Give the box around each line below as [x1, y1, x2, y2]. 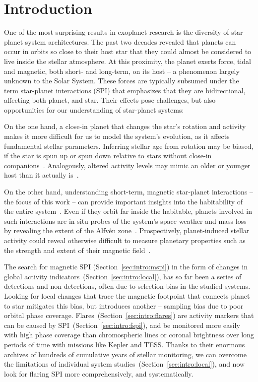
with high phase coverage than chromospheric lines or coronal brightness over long [4, 329, 254, 340]
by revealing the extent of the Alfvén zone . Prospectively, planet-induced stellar [4, 225, 250, 236]
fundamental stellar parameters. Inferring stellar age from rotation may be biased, [4, 140, 254, 151]
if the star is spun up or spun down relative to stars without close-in [4, 150, 212, 161]
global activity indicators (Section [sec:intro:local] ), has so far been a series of [4, 271, 242, 281]
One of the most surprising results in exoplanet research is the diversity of [4, 27, 229, 37]
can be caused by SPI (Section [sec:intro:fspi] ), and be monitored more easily [4, 319, 240, 330]
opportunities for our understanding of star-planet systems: [4, 104, 184, 115]
